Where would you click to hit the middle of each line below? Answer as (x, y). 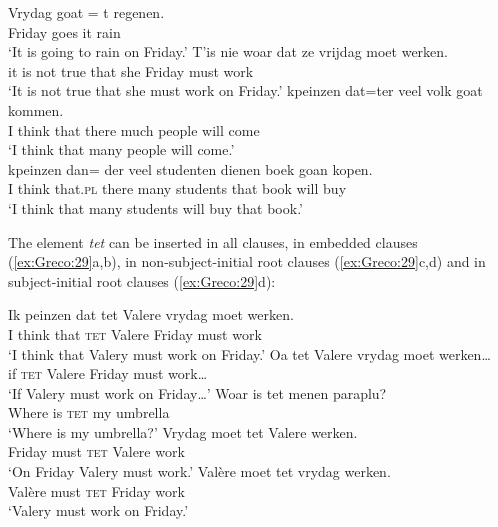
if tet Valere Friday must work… (108, 373)
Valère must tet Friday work (96, 490)
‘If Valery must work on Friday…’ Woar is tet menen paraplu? (197, 392)
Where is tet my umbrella (89, 412)
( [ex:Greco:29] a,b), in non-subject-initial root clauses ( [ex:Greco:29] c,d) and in (247, 261)
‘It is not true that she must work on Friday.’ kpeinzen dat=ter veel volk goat (245, 90)
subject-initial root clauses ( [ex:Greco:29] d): (142, 280)
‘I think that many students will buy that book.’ (155, 207)
